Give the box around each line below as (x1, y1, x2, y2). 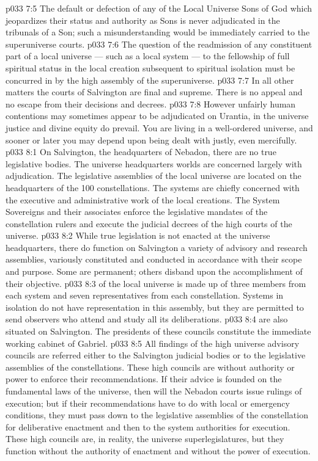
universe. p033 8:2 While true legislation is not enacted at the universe (6, 229, 270, 242)
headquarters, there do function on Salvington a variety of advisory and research (6, 241, 308, 253)
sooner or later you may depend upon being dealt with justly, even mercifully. (6, 133, 297, 146)
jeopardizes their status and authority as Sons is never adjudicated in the (6, 13, 280, 26)
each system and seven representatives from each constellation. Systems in (6, 289, 284, 302)
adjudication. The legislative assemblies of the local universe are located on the (6, 169, 301, 182)
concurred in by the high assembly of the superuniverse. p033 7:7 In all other (6, 73, 294, 86)
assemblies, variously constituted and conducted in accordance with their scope (6, 253, 302, 266)
